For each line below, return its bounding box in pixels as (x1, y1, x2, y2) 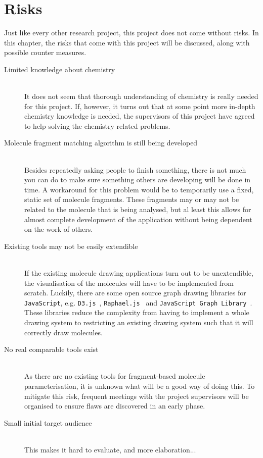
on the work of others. (24, 224, 93, 234)
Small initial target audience (4, 417, 92, 428)
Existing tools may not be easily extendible (4, 240, 138, 251)
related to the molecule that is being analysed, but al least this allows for (24, 204, 251, 215)
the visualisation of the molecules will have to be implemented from (24, 277, 234, 288)
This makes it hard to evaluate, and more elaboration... (24, 444, 196, 454)
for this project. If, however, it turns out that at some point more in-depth (24, 100, 255, 111)
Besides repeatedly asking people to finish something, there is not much (24, 164, 246, 175)
